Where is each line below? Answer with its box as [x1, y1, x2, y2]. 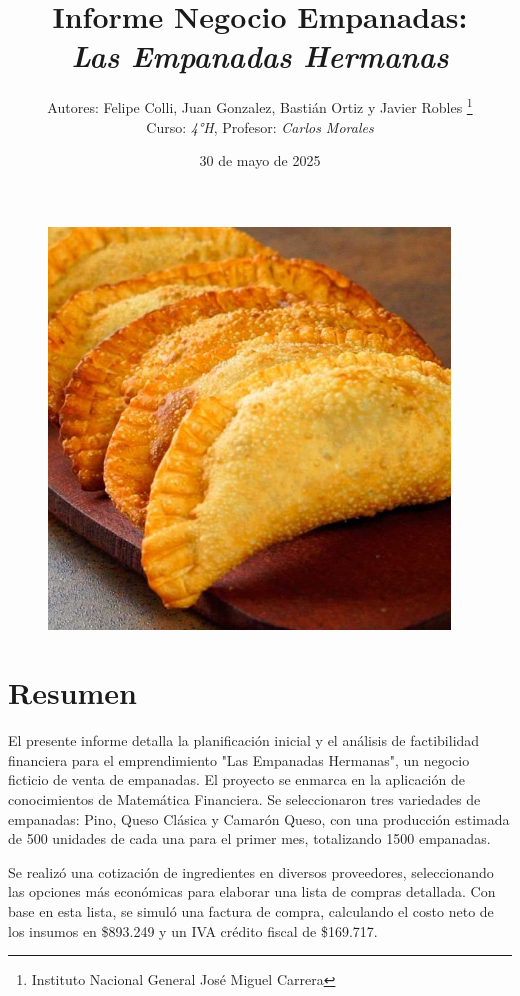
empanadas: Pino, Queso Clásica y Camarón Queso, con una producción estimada [8, 808, 510, 829]
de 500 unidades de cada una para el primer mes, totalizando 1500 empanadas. [8, 828, 491, 849]
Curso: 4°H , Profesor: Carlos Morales [146, 116, 374, 137]
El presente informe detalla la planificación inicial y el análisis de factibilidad [8, 730, 480, 751]
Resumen [8, 672, 137, 713]
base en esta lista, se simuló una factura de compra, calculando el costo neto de [8, 901, 494, 922]
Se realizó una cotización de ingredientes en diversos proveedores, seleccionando [8, 861, 494, 882]
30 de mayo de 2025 [199, 150, 321, 171]
